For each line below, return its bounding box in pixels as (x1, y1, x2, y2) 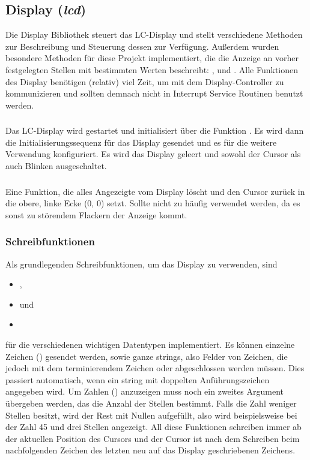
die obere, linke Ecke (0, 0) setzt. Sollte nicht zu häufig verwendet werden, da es (5, 197, 300, 209)
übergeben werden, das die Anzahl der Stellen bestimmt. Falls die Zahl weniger (5, 396, 297, 409)
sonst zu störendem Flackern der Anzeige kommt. (5, 208, 187, 221)
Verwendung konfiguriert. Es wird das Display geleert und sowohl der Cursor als (5, 148, 301, 160)
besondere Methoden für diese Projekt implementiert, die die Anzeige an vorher (5, 52, 299, 64)
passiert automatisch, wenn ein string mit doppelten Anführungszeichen (5, 373, 270, 386)
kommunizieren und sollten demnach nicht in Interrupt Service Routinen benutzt (5, 87, 303, 100)
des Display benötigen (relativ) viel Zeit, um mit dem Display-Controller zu (5, 75, 284, 88)
